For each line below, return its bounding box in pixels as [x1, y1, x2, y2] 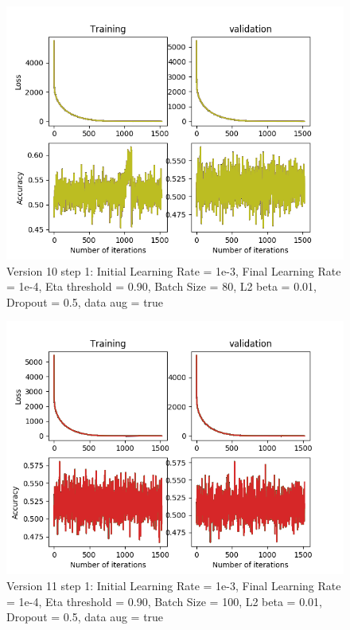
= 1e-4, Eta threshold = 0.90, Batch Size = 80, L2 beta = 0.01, [6, 278, 317, 295]
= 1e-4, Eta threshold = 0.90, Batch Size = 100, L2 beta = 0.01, [6, 593, 322, 609]
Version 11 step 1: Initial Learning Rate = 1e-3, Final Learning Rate [6, 577, 341, 593]
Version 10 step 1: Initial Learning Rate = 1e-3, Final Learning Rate [6, 262, 341, 279]
